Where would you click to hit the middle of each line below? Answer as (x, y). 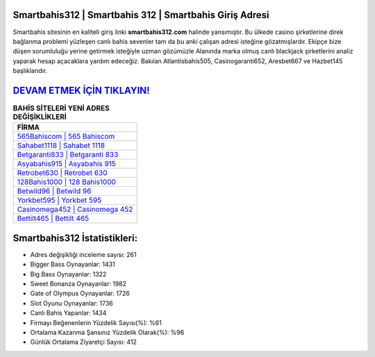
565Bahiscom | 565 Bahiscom (66, 137)
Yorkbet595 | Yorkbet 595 (59, 200)
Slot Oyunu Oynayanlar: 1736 (72, 303)
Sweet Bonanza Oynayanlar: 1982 (78, 284)
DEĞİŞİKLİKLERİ (40, 117)
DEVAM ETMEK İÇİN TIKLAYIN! (81, 90)
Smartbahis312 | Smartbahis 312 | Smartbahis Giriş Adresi (141, 15)
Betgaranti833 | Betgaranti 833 (68, 155)
